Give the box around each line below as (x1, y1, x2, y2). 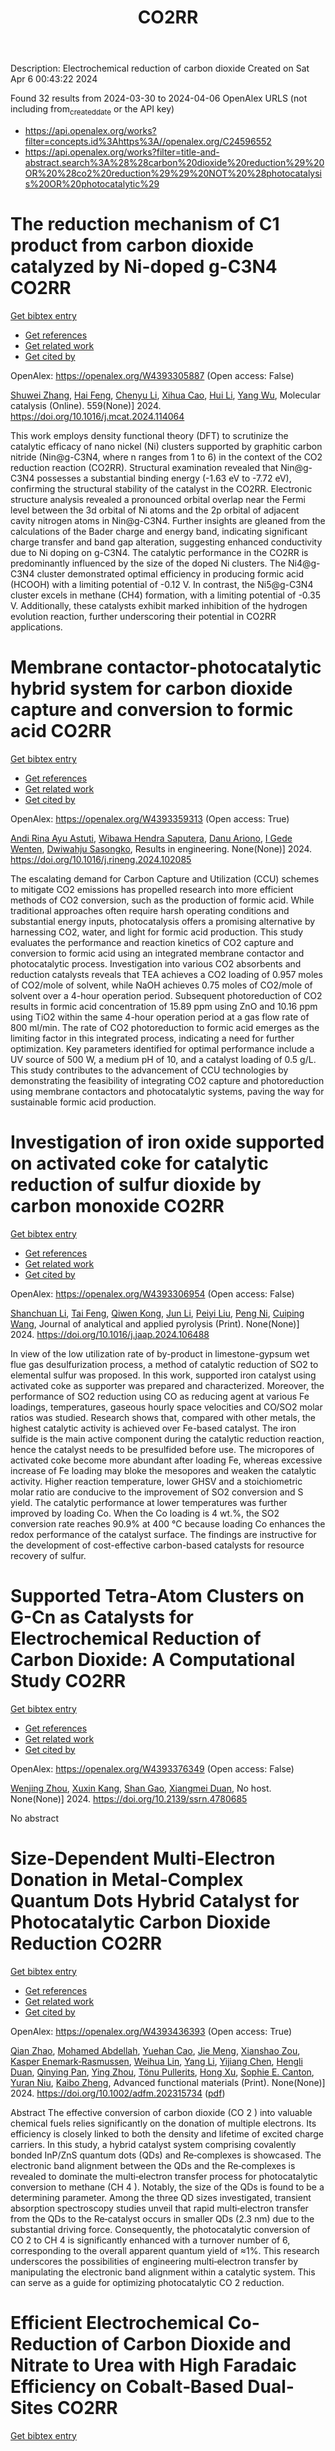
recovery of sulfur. (10, 1549, 87, 1561)
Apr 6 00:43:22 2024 (10, 73, 98, 85)
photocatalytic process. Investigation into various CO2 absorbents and (10, 957, 302, 970)
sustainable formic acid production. (10, 1096, 157, 1108)
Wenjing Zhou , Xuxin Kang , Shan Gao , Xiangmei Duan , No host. (10, 1782, 272, 1794)
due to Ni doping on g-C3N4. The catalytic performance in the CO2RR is (10, 546, 309, 558)
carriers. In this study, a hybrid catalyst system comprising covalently (10, 2138, 297, 2150)
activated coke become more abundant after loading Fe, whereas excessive (10, 1454, 323, 1466)
